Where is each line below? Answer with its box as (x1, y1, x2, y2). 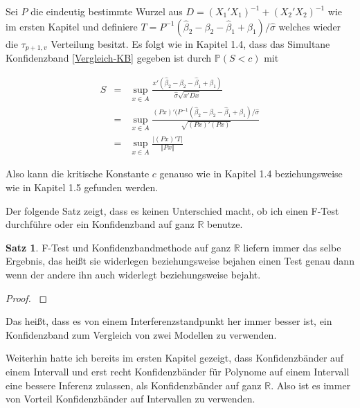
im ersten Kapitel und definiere (6, 19, 138, 33)
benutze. (207, 217, 243, 231)
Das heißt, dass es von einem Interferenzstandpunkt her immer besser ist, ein (6, 314, 332, 328)
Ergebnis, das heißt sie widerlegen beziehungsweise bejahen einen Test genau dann (6, 254, 354, 268)
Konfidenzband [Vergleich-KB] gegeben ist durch (6, 51, 212, 65)
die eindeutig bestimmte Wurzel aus (30, 4, 183, 18)
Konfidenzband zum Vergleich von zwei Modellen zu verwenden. (6, 327, 277, 342)
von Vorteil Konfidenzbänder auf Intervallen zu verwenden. (6, 391, 255, 406)
